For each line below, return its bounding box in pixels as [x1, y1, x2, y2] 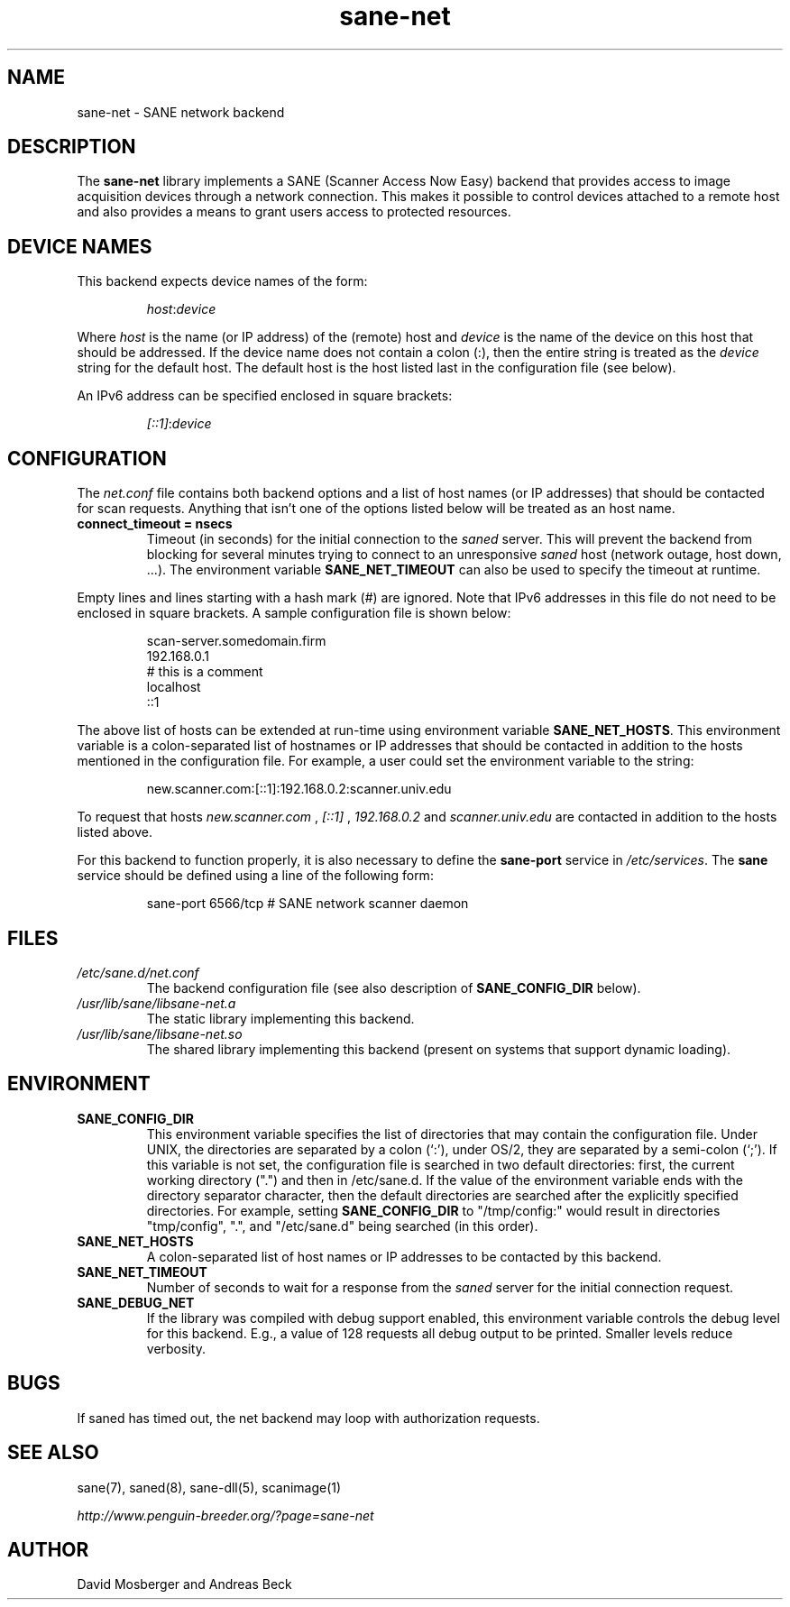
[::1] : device [146, 416, 212, 432]
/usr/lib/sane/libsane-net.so [77, 1025, 243, 1042]
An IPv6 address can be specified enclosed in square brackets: [77, 388, 453, 404]
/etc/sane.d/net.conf [77, 964, 199, 980]
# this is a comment [146, 664, 263, 680]
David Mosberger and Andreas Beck [77, 1576, 292, 1593]
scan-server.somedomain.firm [146, 633, 326, 649]
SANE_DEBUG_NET [77, 1294, 195, 1310]
